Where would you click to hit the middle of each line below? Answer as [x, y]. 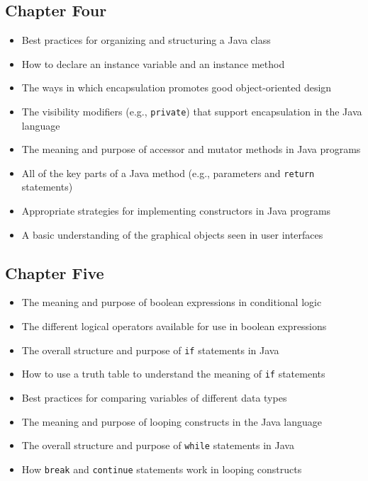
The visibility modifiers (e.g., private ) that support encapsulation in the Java [192, 111]
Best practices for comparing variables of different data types [154, 397]
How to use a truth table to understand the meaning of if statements [173, 374]
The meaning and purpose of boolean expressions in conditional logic [172, 302]
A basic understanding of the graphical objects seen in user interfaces [172, 234]
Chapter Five [55, 272]
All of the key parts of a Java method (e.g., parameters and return [168, 172]
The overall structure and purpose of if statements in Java [150, 350]
